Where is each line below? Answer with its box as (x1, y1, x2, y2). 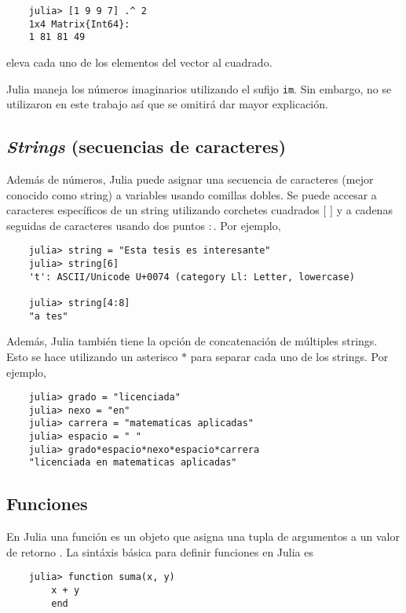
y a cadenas (336, 202, 393, 218)
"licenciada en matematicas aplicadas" (28, 457, 237, 469)
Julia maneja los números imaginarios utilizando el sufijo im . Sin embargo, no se (6, 80, 392, 97)
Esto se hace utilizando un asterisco (6, 348, 178, 364)
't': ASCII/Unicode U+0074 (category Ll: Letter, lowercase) (28, 271, 355, 283)
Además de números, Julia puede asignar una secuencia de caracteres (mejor (6, 171, 374, 188)
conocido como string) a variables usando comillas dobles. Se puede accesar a (6, 186, 377, 203)
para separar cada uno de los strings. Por (190, 348, 389, 364)
